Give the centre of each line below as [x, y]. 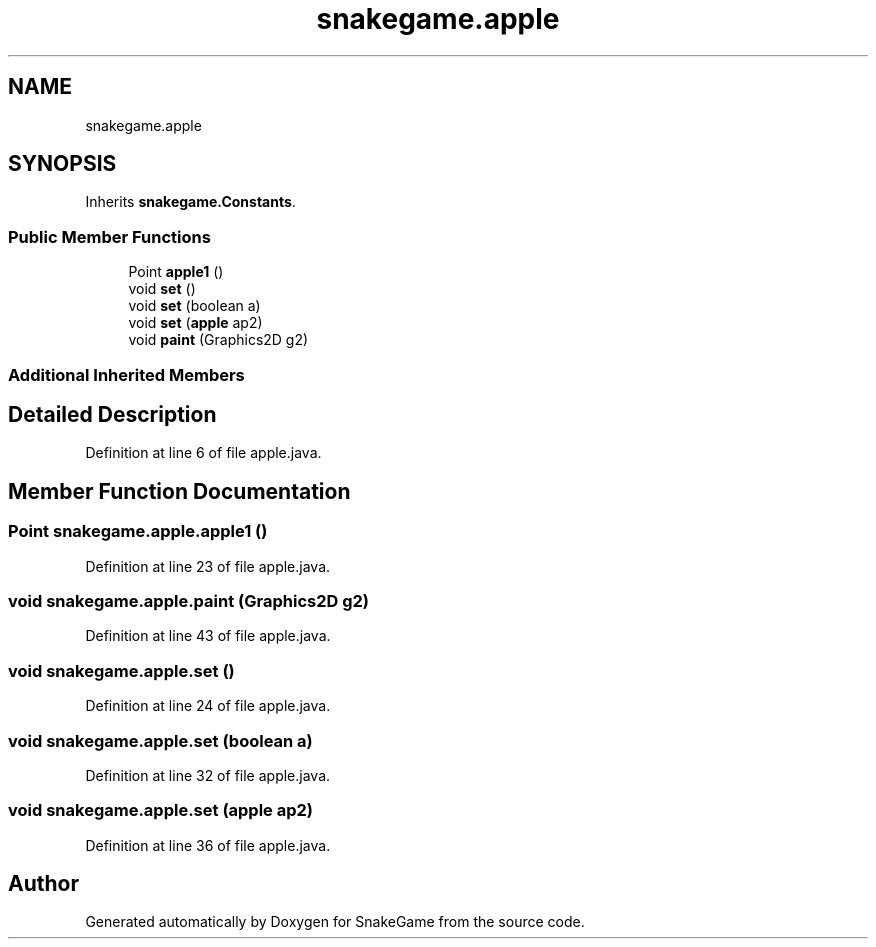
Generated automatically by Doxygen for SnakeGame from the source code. [335, 922]
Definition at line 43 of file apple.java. [208, 636]
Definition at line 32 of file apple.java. [208, 775]
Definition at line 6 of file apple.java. [203, 453]
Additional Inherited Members [126, 374]
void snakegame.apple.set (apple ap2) [161, 810]
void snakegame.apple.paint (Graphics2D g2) [188, 601]
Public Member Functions [109, 236]
